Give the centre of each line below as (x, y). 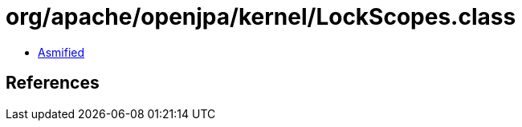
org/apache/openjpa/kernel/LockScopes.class (261, 17)
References (53, 83)
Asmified (61, 52)
